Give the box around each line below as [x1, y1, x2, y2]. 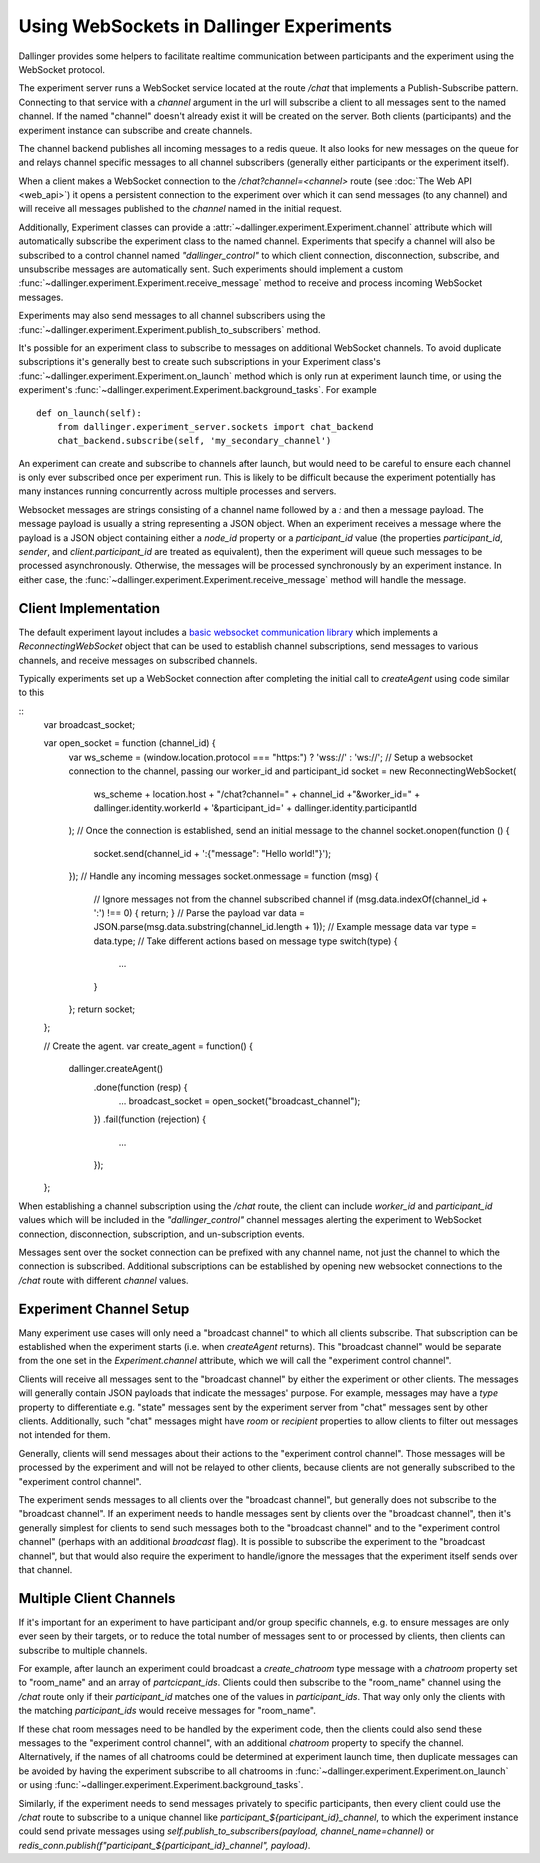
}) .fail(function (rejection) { [93, 1113, 207, 1125]
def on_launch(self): [36, 407, 142, 419]
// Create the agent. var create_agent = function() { [43, 1040, 254, 1052]
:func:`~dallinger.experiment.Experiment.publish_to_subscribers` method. [18, 323, 321, 335]
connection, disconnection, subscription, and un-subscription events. [18, 1228, 305, 1240]
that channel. [18, 1563, 73, 1575]
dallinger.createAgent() [68, 1063, 164, 1075]
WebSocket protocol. [18, 63, 105, 75]
